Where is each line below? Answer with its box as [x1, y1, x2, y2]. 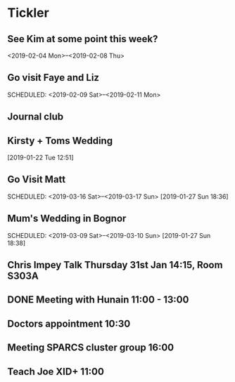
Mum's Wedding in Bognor [7, 213, 127, 225]
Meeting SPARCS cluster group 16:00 [7, 342, 174, 354]
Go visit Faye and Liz [7, 72, 100, 84]
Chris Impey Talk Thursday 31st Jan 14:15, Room [7, 259, 223, 271]
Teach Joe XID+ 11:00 [7, 365, 104, 377]
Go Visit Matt [7, 173, 66, 185]
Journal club [7, 111, 64, 123]
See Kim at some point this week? [7, 33, 158, 45]
